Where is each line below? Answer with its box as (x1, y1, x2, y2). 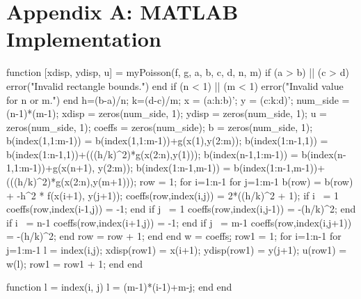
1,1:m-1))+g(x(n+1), (6, 160, 95, 175)
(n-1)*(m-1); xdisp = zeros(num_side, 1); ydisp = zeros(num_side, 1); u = (6, 106, 327, 121)
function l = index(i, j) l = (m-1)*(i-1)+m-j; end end (6, 279, 232, 294)
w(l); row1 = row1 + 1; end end (6, 256, 143, 270)
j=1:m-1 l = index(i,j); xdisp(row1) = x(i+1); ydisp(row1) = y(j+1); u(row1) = (6, 243, 347, 257)
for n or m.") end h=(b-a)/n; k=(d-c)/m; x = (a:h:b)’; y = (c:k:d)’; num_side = (6, 92, 350, 107)
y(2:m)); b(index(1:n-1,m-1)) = (97, 160, 231, 175)
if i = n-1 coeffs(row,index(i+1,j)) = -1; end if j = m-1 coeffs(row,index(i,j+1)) (6, 215, 352, 229)
